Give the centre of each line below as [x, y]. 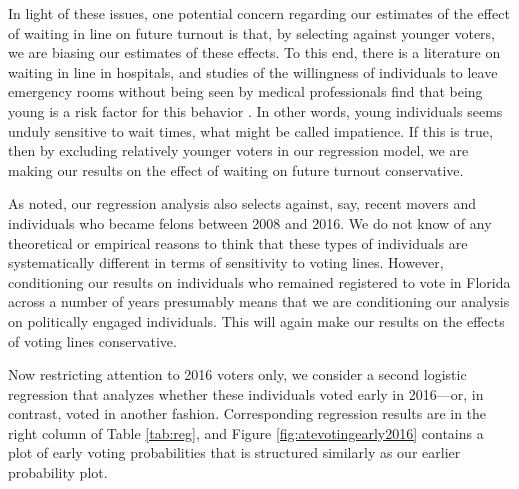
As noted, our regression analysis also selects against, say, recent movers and [242, 203]
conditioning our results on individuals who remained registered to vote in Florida [259, 281]
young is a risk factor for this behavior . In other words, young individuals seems [255, 110]
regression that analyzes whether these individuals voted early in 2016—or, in [246, 393]
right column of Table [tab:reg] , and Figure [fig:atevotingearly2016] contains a [246, 432]
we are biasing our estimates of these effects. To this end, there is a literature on [254, 52]
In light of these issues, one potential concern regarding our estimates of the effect [259, 13]
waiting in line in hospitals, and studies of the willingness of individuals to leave [253, 71]
